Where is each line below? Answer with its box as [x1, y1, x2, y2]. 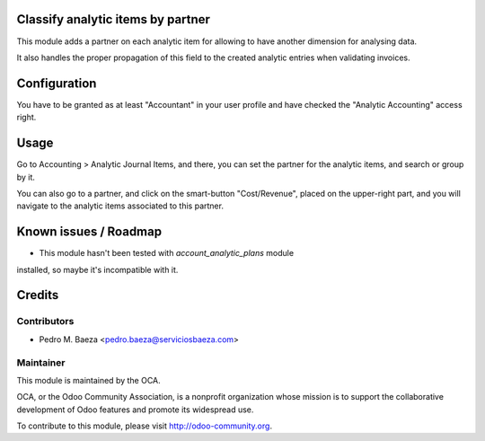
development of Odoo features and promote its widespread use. [16, 404, 254, 415]
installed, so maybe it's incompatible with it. [16, 264, 179, 275]
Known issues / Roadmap [16, 225, 162, 240]
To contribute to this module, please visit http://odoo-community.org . [16, 420, 273, 431]
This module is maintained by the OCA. [16, 375, 161, 385]
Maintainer [16, 356, 66, 368]
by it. [16, 172, 36, 182]
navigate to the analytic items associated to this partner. [16, 200, 225, 211]
